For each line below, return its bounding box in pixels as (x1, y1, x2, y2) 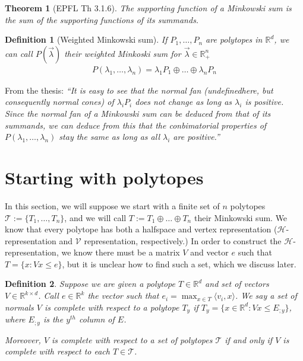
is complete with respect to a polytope (45, 301, 179, 313)
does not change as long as (135, 95, 232, 108)
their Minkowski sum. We (194, 211, 288, 223)
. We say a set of (235, 289, 297, 302)
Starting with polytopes (5, 165, 204, 189)
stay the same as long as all (59, 130, 160, 143)
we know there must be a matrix (61, 246, 180, 258)
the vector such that (87, 289, 159, 302)
